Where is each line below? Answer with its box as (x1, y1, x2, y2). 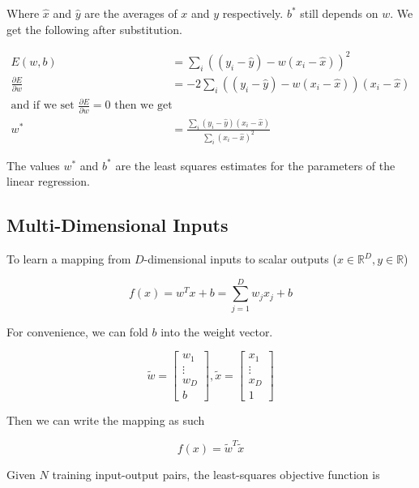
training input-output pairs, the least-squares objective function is (52, 465, 380, 482)
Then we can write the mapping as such (6, 412, 205, 429)
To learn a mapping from (6, 250, 131, 267)
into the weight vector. (160, 323, 273, 340)
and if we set (11, 100, 75, 112)
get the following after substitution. (6, 20, 182, 37)
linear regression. (6, 173, 90, 190)
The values (6, 156, 60, 173)
